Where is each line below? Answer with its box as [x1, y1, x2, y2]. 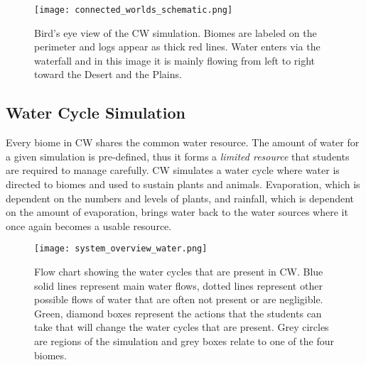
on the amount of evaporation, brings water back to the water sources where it [6, 205, 348, 219]
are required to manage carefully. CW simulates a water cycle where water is [6, 163, 340, 178]
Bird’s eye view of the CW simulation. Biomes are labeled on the [34, 25, 317, 40]
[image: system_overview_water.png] [34, 244, 208, 254]
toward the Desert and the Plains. [34, 67, 182, 82]
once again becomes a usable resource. [6, 218, 172, 233]
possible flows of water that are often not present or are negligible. [34, 292, 323, 307]
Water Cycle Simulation [6, 102, 185, 124]
